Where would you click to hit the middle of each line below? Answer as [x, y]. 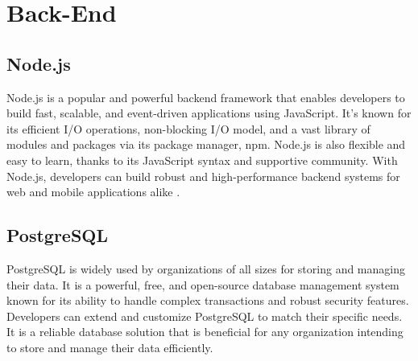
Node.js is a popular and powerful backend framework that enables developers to [206, 97]
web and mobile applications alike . [93, 192]
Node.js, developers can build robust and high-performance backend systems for [203, 176]
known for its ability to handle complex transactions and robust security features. [208, 300]
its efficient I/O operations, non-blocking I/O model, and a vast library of [188, 128]
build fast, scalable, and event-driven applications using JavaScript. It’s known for [209, 113]
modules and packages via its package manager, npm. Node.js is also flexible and [206, 144]
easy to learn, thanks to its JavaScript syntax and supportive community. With [202, 160]
